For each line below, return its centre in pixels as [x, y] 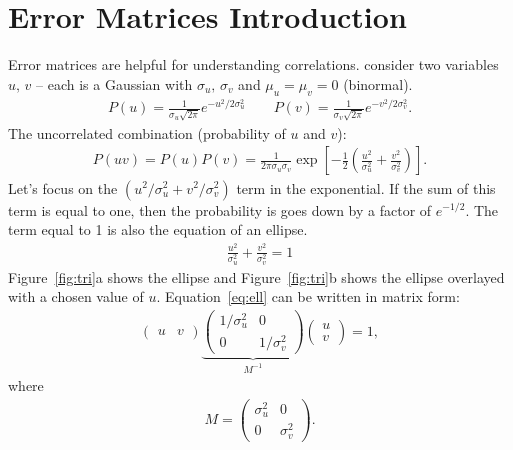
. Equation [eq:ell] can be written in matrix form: [308, 296]
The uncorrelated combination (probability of [147, 132]
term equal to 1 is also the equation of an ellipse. [158, 229]
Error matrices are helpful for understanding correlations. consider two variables [253, 64]
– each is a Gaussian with [114, 83]
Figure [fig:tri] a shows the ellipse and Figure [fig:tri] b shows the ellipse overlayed [256, 276]
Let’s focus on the [63, 187]
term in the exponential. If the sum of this [366, 187]
